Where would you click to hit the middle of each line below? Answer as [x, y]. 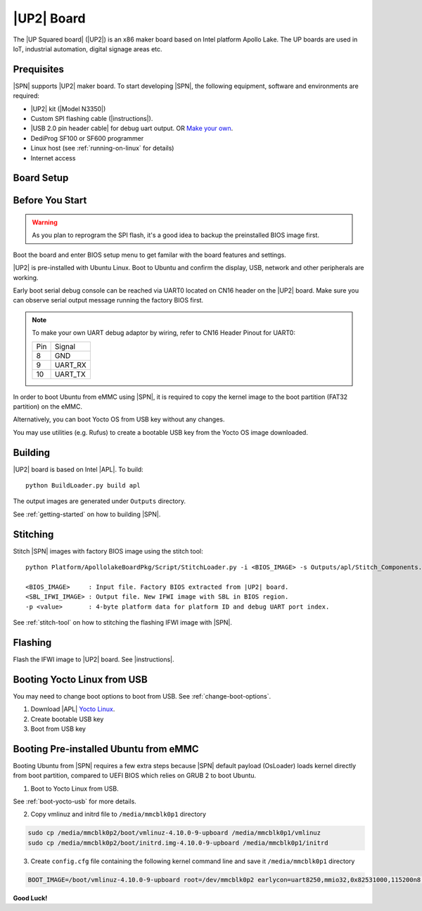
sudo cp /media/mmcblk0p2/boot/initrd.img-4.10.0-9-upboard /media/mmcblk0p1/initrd [178, 843]
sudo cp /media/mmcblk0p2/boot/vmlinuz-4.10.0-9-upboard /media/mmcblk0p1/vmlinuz [174, 833]
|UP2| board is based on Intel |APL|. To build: [78, 469]
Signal [65, 346]
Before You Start [50, 200]
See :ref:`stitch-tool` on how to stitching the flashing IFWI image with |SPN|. [122, 623]
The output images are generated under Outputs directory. [100, 501]
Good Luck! [30, 898]
